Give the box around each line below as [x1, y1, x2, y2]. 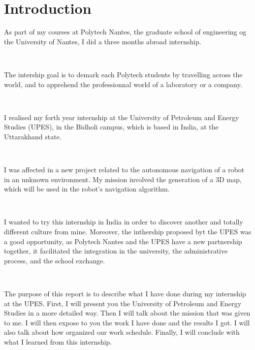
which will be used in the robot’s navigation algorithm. [4, 184, 170, 194]
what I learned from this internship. [4, 336, 112, 347]
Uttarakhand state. [4, 131, 62, 141]
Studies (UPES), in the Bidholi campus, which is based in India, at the [4, 122, 219, 132]
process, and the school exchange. [4, 255, 105, 265]
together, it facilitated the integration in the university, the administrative [4, 246, 228, 256]
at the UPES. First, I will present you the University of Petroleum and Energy [4, 298, 242, 308]
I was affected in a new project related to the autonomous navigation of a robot [4, 164, 245, 175]
